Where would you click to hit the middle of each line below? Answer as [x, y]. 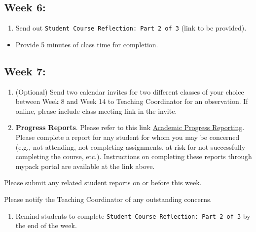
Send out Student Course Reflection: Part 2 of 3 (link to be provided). [131, 28]
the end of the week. [46, 225]
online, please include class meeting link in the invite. [96, 111]
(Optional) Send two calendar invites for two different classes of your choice [130, 91]
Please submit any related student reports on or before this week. [103, 182]
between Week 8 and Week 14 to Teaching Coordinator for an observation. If [132, 101]
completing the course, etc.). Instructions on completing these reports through [134, 156]
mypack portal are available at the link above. [85, 166]
